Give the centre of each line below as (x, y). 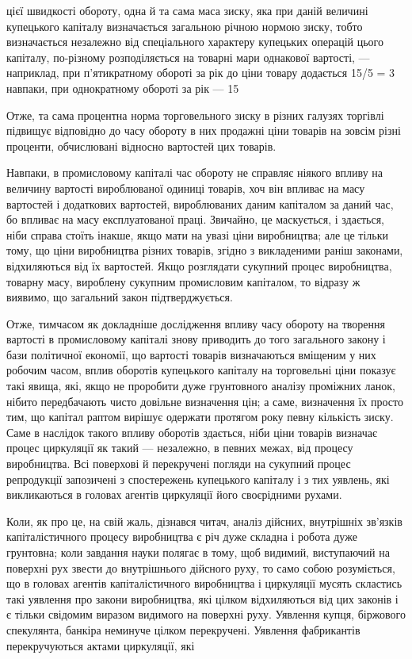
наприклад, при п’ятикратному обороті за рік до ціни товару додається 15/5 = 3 (201, 73)
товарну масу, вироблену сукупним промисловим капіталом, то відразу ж (183, 281)
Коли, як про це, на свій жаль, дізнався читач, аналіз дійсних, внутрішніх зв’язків (204, 521)
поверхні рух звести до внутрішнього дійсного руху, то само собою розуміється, (201, 567)
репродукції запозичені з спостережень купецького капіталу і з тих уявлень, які (198, 479)
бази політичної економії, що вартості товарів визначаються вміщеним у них (191, 354)
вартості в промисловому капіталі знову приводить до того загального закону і (196, 339)
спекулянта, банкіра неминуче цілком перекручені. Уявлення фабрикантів (183, 629)
